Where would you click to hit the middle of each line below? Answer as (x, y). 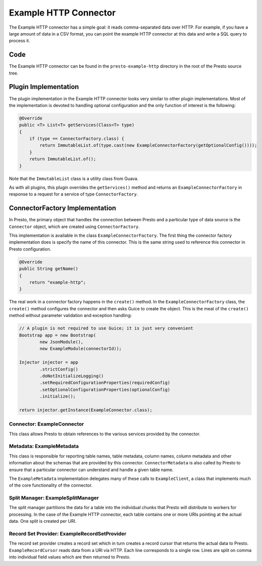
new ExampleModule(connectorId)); (81, 349)
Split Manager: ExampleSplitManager (54, 498)
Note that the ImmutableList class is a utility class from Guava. (74, 178)
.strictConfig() (59, 369)
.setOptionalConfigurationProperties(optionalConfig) (105, 389)
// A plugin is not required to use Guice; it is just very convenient (106, 328)
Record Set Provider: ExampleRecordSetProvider (68, 533)
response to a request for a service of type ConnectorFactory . (74, 194)
